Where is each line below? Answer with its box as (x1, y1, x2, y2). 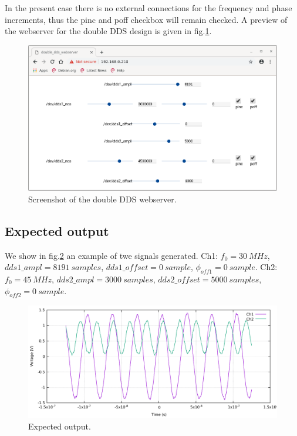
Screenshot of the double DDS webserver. (28, 192, 177, 205)
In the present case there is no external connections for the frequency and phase (5, 2, 292, 14)
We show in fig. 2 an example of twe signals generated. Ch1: (5, 249, 218, 261)
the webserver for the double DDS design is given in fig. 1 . (5, 25, 212, 37)
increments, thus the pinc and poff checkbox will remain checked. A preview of (5, 13, 288, 25)
